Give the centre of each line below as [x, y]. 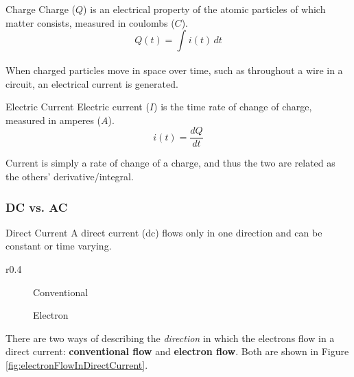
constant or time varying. [59, 246]
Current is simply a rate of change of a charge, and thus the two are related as [170, 163]
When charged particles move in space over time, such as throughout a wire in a [174, 70]
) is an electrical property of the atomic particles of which [204, 9]
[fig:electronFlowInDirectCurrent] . [77, 364]
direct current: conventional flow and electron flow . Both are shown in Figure [177, 351]
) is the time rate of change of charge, [233, 107]
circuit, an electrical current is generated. [92, 83]
